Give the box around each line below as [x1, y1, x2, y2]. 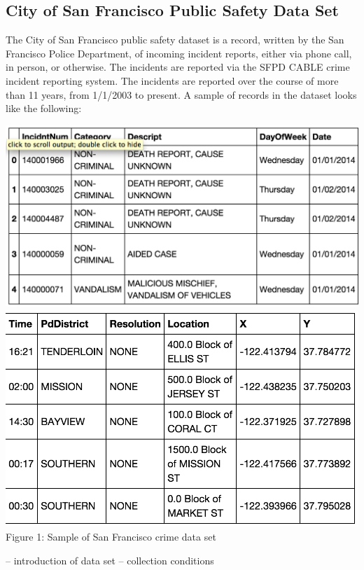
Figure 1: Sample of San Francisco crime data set [6, 529, 216, 544]
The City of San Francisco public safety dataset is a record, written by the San [6, 32, 344, 47]
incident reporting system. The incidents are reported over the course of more [6, 73, 339, 88]
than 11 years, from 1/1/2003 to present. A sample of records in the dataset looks [6, 87, 357, 102]
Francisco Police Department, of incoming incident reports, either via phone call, [6, 46, 352, 60]
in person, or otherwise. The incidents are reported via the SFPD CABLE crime [6, 60, 350, 74]
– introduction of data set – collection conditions [6, 552, 214, 567]
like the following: [6, 101, 82, 116]
